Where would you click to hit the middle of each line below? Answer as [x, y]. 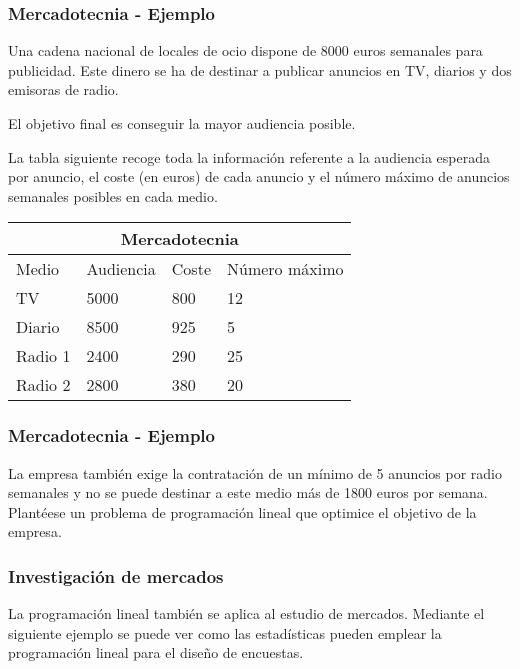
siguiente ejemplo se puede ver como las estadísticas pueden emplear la [225, 632]
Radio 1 [43, 356]
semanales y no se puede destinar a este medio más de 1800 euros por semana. [248, 492]
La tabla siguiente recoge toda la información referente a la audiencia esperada [249, 156]
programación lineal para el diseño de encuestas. [156, 652]
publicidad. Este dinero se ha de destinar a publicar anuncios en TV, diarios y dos [260, 69]
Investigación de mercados [116, 575]
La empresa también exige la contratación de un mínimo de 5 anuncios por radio [255, 472]
